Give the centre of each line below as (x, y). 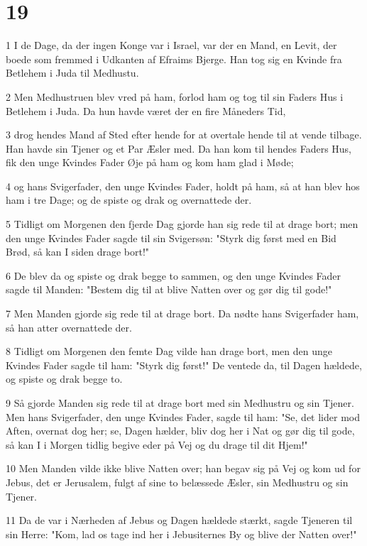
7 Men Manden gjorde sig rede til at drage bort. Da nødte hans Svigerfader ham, (182, 313)
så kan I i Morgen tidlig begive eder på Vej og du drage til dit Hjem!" (157, 444)
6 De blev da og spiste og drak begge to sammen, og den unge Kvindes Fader (174, 275)
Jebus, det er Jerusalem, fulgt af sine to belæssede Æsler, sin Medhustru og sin (177, 482)
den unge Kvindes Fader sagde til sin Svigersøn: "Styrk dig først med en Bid (171, 237)
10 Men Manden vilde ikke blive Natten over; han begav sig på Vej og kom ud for (183, 468)
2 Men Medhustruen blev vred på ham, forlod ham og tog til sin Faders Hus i (175, 96)
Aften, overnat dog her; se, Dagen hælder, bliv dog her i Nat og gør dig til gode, (180, 431)
